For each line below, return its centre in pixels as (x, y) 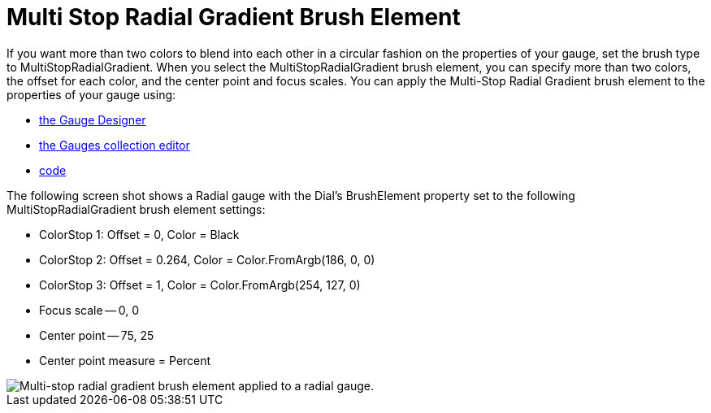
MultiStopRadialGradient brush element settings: (136, 209)
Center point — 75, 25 (97, 335)
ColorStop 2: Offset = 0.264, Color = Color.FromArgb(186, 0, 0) (207, 259)
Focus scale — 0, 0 (89, 310)
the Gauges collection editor (115, 145)
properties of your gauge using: (91, 94)
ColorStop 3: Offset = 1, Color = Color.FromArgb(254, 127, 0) (200, 285)
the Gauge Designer (93, 120)
